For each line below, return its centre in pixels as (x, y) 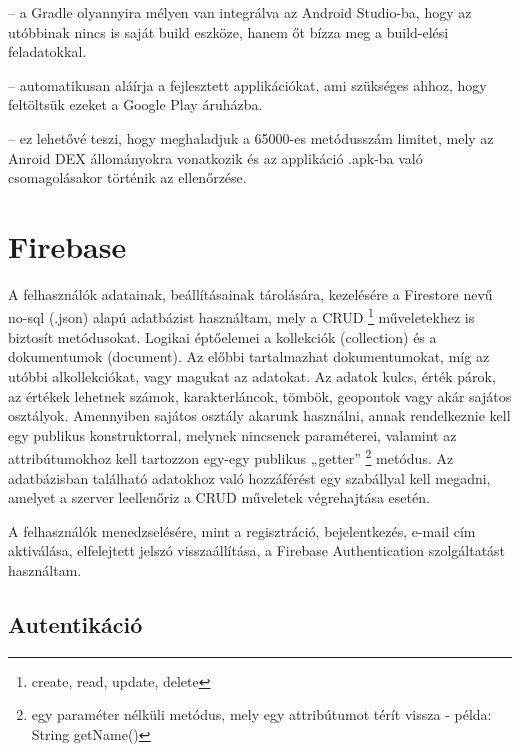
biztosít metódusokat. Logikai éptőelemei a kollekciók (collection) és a (222, 336)
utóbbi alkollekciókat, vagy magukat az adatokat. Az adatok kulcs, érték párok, (252, 375)
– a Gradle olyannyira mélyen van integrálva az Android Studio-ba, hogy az (240, 12)
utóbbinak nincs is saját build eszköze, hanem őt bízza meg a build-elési (228, 31)
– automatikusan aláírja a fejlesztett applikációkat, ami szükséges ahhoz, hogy (247, 84)
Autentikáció (75, 623)
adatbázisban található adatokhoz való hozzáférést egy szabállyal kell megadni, (249, 477)
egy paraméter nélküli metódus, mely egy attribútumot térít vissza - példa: (261, 714)
